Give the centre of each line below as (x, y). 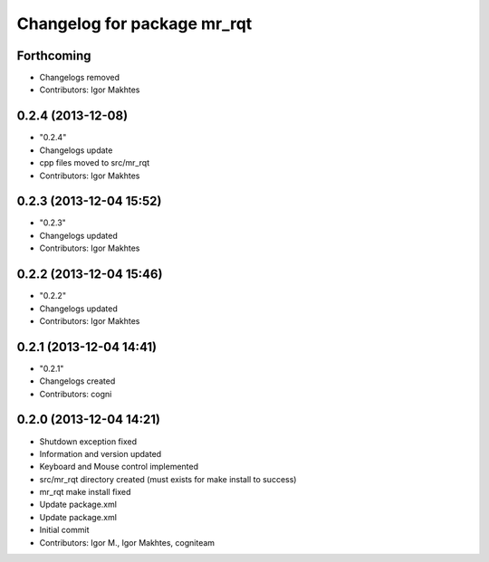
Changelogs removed (79, 78)
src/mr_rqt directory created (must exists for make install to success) (168, 479)
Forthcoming (54, 56)
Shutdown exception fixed (88, 441)
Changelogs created (77, 381)
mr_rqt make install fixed (85, 492)
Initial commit (64, 530)
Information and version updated (101, 453)
